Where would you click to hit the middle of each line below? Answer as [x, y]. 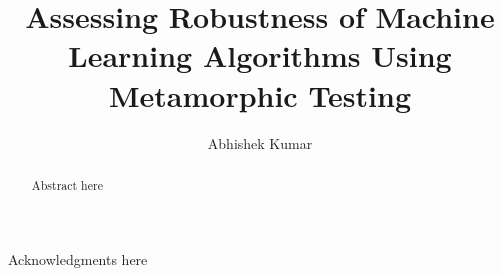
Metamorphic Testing [260, 94]
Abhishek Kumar [260, 142]
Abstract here [67, 184]
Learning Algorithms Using [260, 55]
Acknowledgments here [78, 258]
